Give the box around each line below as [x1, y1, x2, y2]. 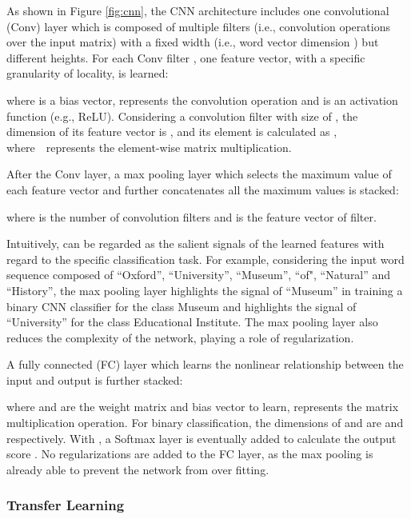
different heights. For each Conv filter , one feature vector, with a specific [6, 49, 365, 66]
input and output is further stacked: [6, 371, 183, 388]
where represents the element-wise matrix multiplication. [6, 138, 292, 155]
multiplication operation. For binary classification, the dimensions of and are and [6, 414, 404, 431]
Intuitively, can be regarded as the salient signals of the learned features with [6, 235, 385, 252]
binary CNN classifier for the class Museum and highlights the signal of [6, 297, 357, 314]
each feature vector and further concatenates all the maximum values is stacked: [6, 181, 399, 198]
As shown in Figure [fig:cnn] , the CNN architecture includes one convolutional [6, 2, 389, 18]
